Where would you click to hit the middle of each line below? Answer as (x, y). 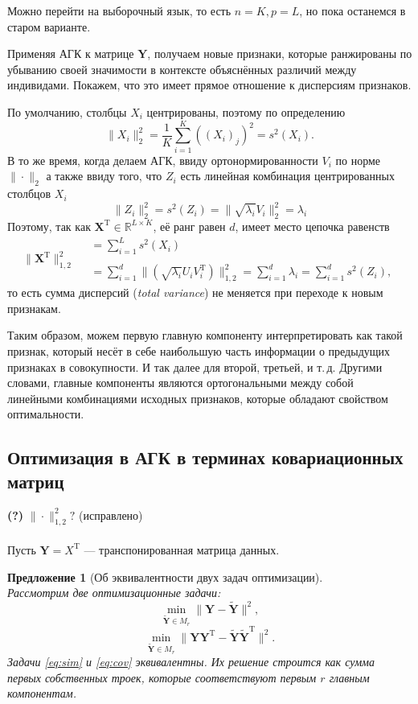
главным (349, 677)
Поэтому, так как (49, 226)
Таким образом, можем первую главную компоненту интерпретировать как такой (205, 335)
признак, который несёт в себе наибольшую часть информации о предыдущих (199, 351)
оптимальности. (46, 414)
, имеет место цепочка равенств (312, 226)
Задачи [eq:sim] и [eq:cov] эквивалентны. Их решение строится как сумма (191, 662)
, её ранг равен (189, 226)
